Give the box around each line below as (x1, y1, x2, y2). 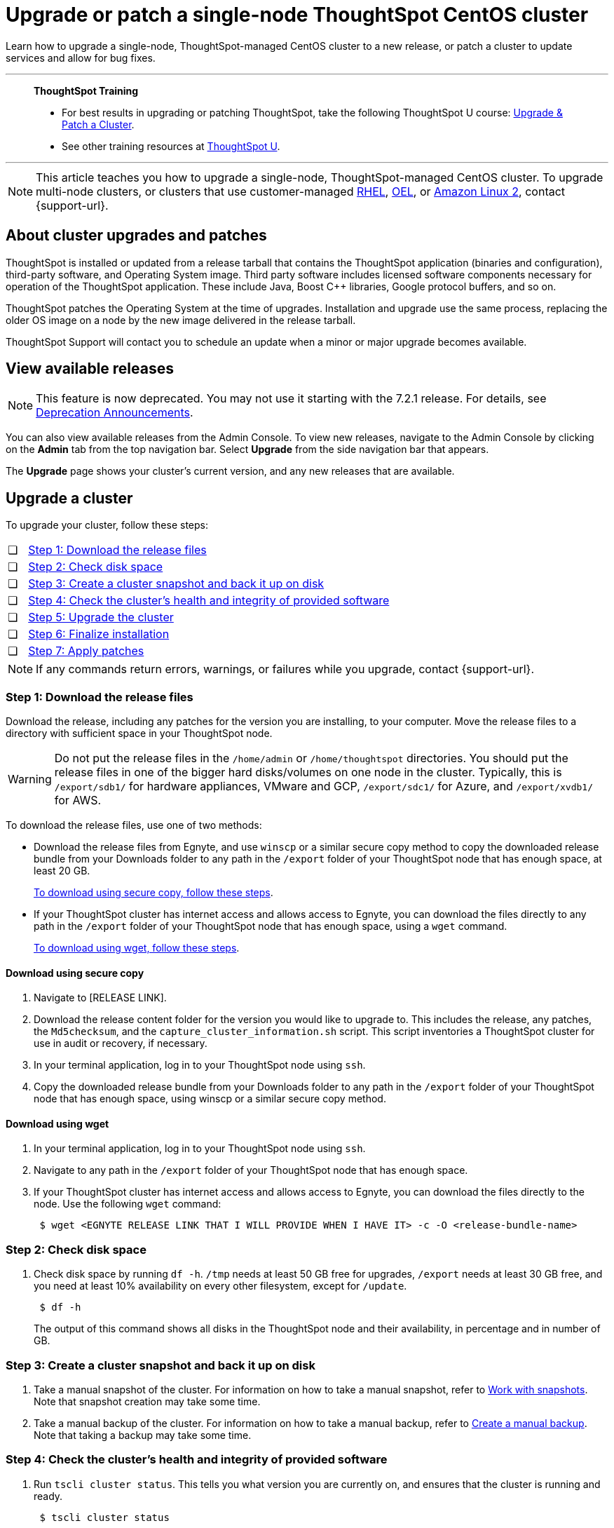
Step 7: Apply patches (28, 644, 144, 658)
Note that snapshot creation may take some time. (34, 1395, 261, 1407)
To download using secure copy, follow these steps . (34, 886, 273, 899)
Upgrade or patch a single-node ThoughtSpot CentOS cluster (6, 3, 589, 27)
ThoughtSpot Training (34, 84, 139, 97)
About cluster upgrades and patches (6, 227, 267, 245)
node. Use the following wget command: (34, 1198, 221, 1210)
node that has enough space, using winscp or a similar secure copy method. (34, 1093, 386, 1105)
